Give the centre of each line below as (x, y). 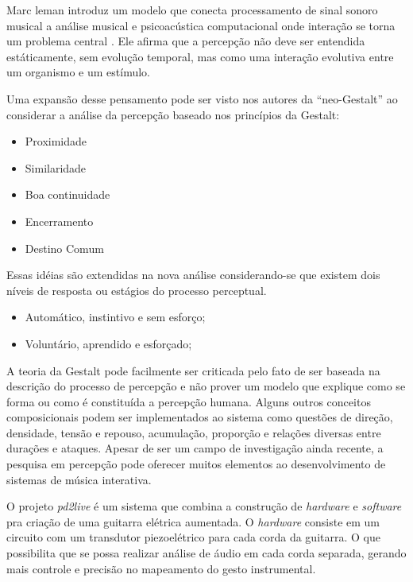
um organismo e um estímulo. (79, 72)
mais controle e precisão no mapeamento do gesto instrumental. (161, 568)
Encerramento (59, 221)
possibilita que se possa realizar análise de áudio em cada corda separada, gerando (206, 553)
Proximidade (56, 141)
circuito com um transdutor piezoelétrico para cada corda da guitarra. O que (193, 537)
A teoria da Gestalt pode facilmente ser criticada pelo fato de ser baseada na (193, 370)
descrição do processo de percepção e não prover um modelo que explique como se (206, 386)
